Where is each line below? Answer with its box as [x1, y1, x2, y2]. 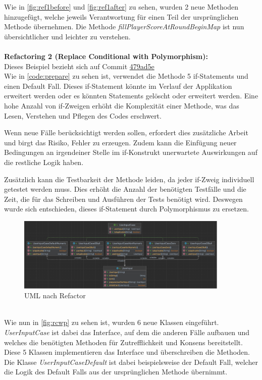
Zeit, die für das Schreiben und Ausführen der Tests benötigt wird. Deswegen [4, 193, 243, 204]
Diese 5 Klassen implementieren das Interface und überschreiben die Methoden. [4, 347, 250, 357]
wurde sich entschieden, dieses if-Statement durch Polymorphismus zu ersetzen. [4, 203, 249, 214]
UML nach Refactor [24, 290, 86, 301]
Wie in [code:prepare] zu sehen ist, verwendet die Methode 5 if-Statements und [4, 71, 248, 81]
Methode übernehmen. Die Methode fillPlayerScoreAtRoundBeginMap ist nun [4, 21, 244, 32]
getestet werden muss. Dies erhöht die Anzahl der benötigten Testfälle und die [4, 184, 246, 194]
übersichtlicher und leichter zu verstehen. [4, 31, 131, 41]
